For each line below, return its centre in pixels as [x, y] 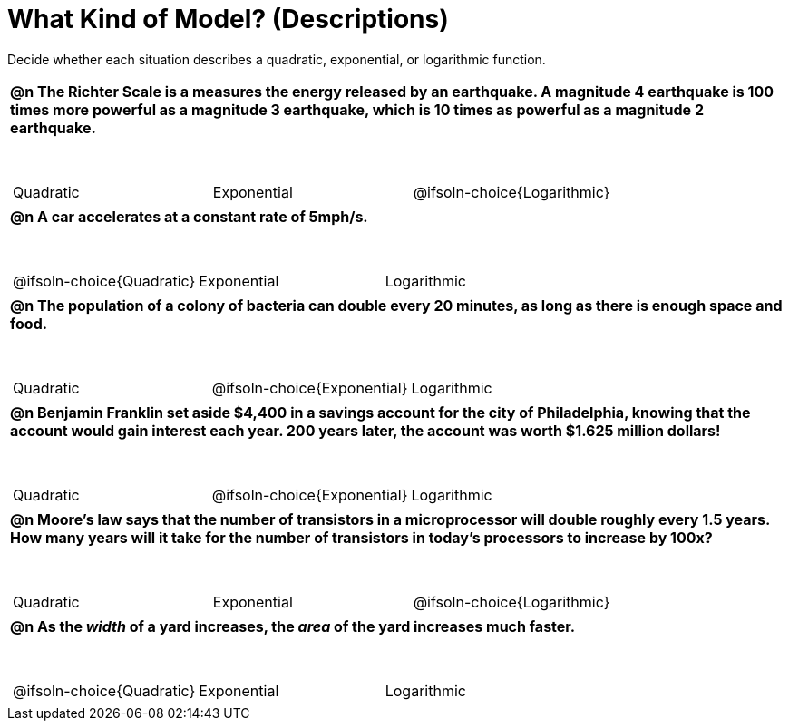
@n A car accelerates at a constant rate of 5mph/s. [189, 216]
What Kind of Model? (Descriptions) [228, 19]
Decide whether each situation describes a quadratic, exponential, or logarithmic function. [277, 59]
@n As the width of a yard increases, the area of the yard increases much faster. [293, 626]
